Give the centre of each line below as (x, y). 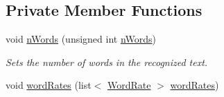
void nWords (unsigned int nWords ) (81, 39)
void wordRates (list (49, 85)
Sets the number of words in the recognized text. (107, 62)
